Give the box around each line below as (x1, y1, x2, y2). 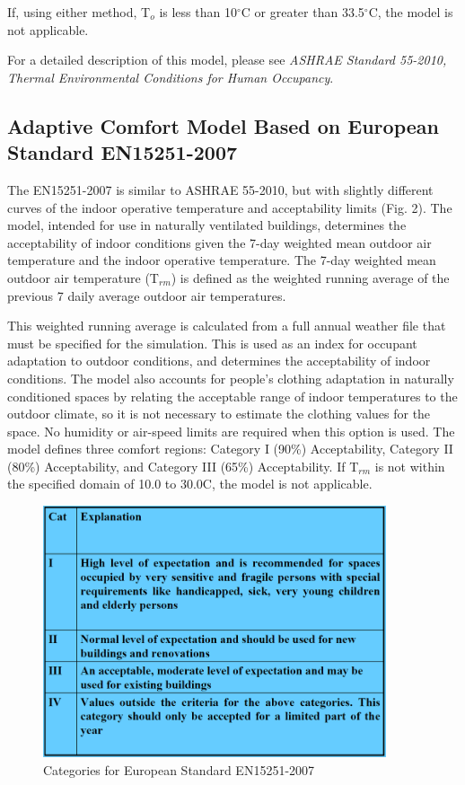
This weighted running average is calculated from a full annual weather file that (7, 316, 446, 335)
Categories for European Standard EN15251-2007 (43, 760, 315, 779)
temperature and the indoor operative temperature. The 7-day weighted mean (7, 251, 436, 269)
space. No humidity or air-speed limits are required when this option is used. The (7, 421, 455, 440)
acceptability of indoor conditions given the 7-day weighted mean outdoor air (7, 233, 432, 251)
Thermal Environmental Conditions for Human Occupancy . (7, 67, 334, 86)
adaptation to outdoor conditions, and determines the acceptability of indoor (7, 351, 431, 370)
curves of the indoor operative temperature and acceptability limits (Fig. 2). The (7, 198, 452, 216)
